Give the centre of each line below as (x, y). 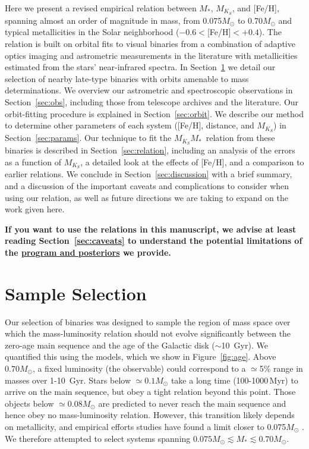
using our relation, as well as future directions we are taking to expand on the (146, 197)
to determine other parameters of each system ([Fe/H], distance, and (130, 125)
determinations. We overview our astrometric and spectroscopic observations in (149, 90)
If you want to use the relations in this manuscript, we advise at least (151, 229)
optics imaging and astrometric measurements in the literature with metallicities (151, 55)
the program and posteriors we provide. (88, 252)
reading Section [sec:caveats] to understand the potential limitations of (154, 241)
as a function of (33, 161)
